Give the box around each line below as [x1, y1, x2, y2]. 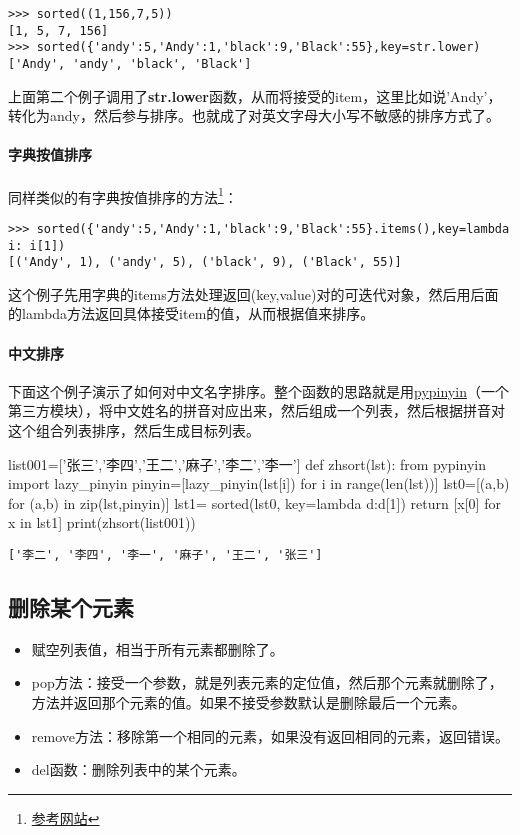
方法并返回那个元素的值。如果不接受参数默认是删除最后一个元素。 [31, 692, 466, 713]
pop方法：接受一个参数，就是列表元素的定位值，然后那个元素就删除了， [31, 672, 503, 693]
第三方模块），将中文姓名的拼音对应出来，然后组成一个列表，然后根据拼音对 [8, 400, 505, 421]
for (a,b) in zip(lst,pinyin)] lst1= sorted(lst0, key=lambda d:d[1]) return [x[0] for [8, 492, 501, 513]
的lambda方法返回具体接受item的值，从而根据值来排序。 [8, 303, 375, 324]
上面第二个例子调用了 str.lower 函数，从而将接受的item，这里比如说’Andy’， [8, 85, 502, 106]
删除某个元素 [8, 592, 134, 623]
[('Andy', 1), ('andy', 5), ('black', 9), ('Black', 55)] [8, 255, 402, 270]
